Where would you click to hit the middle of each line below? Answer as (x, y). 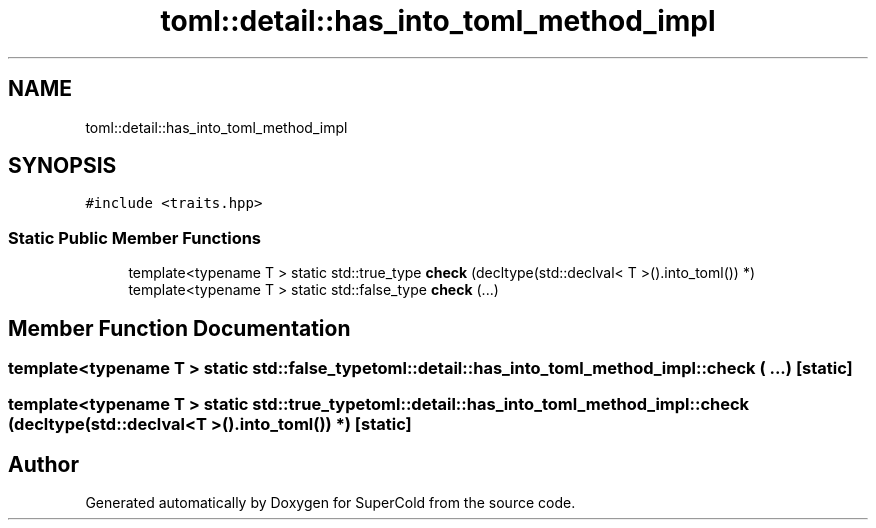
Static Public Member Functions (135, 237)
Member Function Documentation (179, 328)
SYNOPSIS (62, 166)
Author (43, 464)
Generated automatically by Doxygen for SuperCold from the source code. (330, 503)
